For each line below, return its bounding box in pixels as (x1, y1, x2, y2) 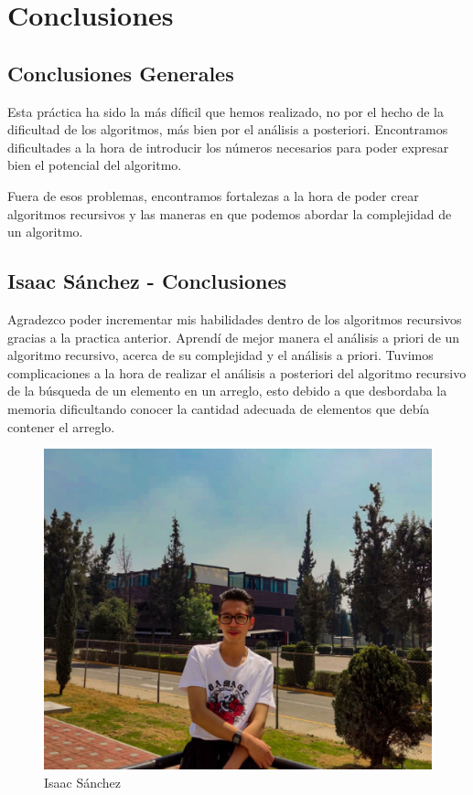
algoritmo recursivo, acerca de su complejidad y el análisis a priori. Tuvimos (7, 345, 434, 365)
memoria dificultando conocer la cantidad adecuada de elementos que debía (7, 398, 430, 418)
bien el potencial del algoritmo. (7, 155, 182, 175)
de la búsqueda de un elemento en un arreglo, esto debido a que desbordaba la (7, 381, 447, 400)
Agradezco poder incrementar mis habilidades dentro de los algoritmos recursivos (7, 309, 462, 328)
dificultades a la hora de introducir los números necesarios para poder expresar (7, 137, 449, 156)
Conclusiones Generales (7, 58, 234, 87)
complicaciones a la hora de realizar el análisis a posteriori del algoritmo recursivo (7, 363, 467, 382)
